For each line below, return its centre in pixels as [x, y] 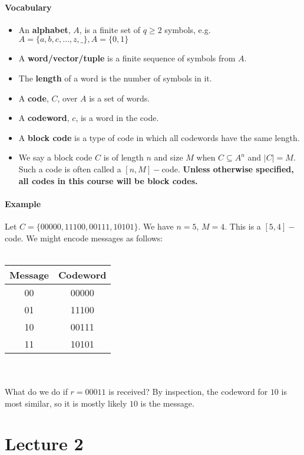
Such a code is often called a [70, 168]
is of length [123, 157]
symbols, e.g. [188, 29]
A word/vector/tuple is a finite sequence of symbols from [127, 58]
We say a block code [55, 157]
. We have [156, 226]
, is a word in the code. [117, 118]
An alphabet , [44, 29]
